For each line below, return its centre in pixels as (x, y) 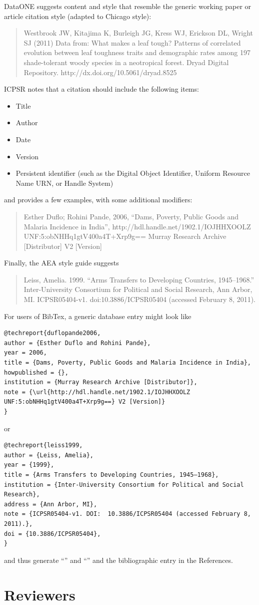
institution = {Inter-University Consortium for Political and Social (124, 485)
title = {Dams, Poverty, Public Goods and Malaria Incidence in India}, (127, 363)
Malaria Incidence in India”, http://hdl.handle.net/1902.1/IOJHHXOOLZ (137, 226)
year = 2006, (25, 353)
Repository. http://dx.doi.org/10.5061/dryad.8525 (100, 72)
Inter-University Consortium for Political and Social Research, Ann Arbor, (138, 289)
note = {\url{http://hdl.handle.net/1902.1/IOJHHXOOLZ (97, 392)
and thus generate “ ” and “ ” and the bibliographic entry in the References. (118, 560)
